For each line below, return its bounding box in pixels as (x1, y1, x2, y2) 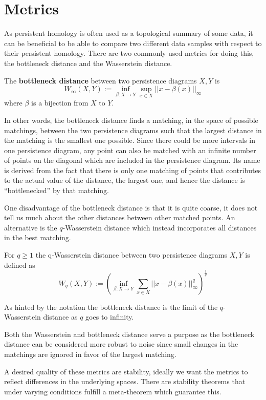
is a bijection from (31, 97, 88, 108)
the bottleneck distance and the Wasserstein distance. (4, 57, 172, 68)
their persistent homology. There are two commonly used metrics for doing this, (4, 48, 254, 58)
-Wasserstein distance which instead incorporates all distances (62, 222, 257, 233)
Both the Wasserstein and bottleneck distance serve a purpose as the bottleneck (4, 328, 255, 339)
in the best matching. (4, 232, 71, 243)
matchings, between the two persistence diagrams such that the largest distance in (4, 124, 262, 135)
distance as (43, 311, 78, 322)
